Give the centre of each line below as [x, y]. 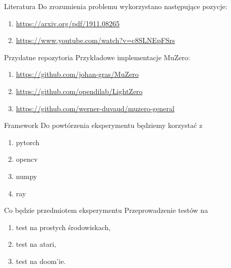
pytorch [28, 142]
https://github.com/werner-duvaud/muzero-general [95, 108]
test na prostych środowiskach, [63, 227]
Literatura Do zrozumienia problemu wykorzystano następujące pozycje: [116, 6]
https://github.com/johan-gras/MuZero [77, 74]
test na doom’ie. [41, 261]
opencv [27, 159]
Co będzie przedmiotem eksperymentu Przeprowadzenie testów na [106, 210]
